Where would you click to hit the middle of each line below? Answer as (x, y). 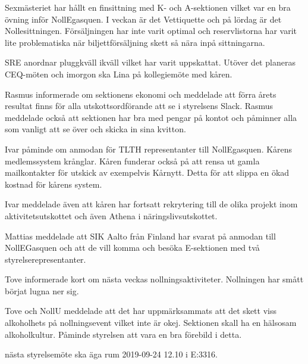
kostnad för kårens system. (54, 184)
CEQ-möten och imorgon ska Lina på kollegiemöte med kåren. (119, 74)
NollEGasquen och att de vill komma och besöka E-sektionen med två (132, 248)
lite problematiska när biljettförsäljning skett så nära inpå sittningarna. (135, 42)
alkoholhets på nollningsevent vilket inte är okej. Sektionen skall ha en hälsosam (151, 323)
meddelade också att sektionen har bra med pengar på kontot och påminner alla (151, 117)
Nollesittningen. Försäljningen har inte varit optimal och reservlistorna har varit (151, 31)
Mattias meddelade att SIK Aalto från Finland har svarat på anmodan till (140, 236)
